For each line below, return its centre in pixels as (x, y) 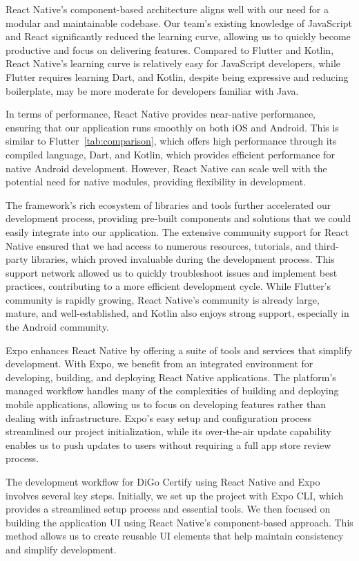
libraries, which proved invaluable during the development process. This (183, 259)
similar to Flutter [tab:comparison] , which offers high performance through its (171, 141)
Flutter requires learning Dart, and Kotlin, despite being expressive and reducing (177, 76)
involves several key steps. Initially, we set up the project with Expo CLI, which (175, 495)
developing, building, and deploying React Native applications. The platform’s (171, 377)
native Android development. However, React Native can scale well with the (166, 168)
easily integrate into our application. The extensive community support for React (177, 231)
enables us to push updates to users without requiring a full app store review (168, 444)
